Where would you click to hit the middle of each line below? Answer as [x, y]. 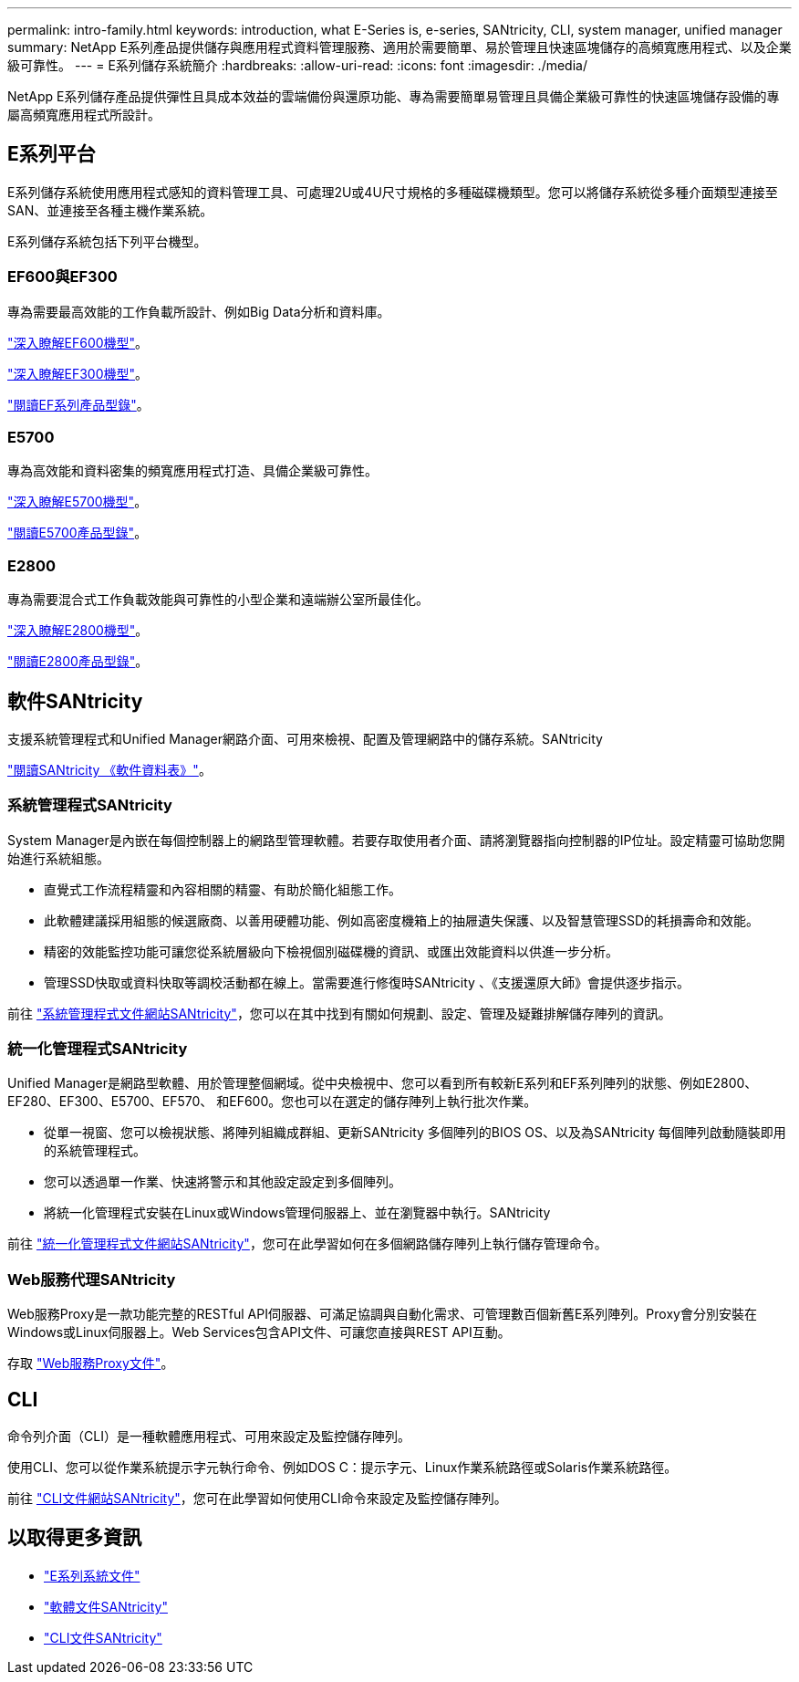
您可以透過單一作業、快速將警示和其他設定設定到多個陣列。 [223, 1182]
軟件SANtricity [75, 701]
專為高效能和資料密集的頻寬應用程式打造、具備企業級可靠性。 [192, 471]
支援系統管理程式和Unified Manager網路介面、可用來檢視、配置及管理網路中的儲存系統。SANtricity [305, 738]
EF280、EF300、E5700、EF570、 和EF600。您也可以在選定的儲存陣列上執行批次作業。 [272, 1102]
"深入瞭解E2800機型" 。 [78, 631]
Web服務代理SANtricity [92, 1279]
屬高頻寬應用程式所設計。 [84, 115]
